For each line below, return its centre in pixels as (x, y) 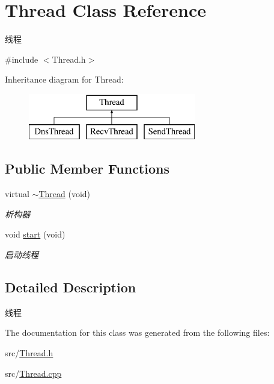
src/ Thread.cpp (33, 373)
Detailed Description (71, 287)
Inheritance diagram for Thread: (64, 79)
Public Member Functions (87, 168)
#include (22, 59)
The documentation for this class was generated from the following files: (137, 332)
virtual (17, 194)
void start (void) (35, 234)
